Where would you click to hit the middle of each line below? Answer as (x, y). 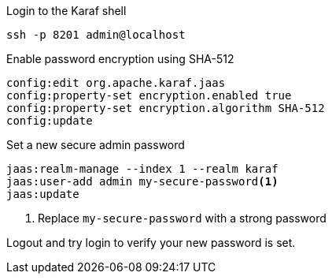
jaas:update (43, 194)
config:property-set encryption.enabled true (149, 95)
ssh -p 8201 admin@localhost (96, 35)
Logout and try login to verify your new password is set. (151, 243)
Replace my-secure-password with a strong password (182, 218)
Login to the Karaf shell (66, 11)
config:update (50, 121)
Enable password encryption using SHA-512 (120, 59)
